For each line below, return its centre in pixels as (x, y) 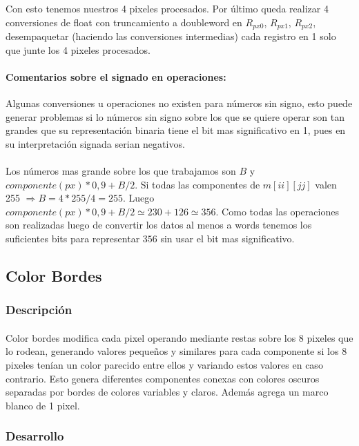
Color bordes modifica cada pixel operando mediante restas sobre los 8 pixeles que (179, 337)
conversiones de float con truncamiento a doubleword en (124, 22)
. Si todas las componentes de (197, 184)
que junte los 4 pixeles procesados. (78, 49)
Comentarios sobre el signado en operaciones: (116, 76)
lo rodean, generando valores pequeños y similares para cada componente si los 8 (176, 351)
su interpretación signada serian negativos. (95, 143)
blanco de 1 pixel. (43, 405)
